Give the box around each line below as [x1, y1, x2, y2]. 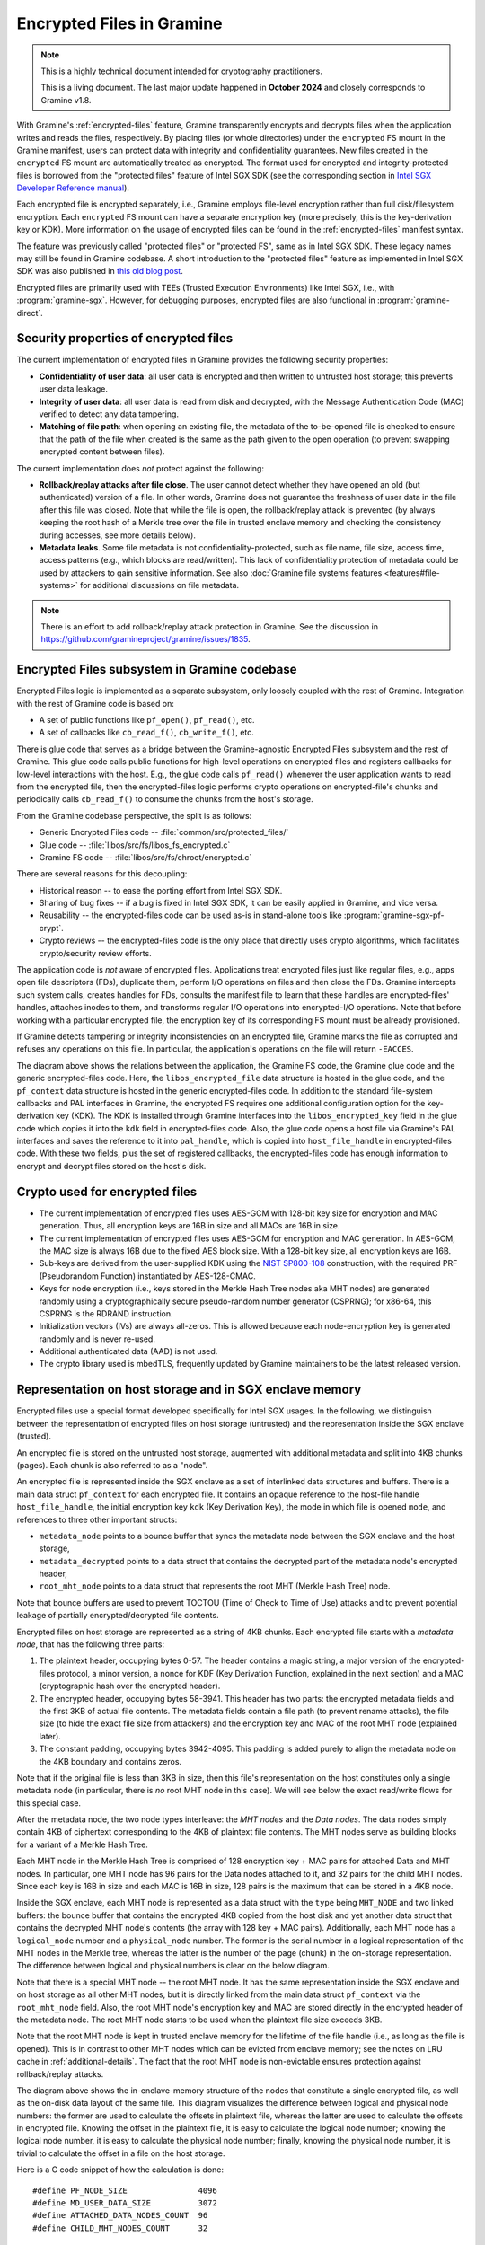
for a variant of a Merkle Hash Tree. [16, 1839, 148, 1850]
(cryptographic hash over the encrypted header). [39, 1680, 221, 1692]
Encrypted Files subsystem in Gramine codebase [16, 662, 297, 677]
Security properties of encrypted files [16, 330, 234, 346]
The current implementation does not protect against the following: [16, 462, 265, 473]
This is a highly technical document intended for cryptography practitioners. [40, 66, 322, 76]
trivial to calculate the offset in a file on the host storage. [16, 2147, 225, 2159]
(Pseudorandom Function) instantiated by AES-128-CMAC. [39, 1271, 256, 1281]
